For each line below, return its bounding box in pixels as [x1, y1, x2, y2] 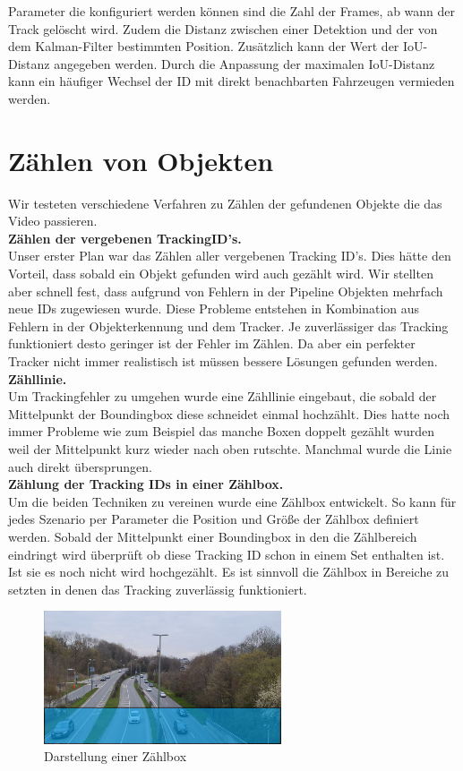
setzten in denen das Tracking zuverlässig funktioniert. [8, 579, 307, 598]
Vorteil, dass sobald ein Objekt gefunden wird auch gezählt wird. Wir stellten [8, 264, 433, 283]
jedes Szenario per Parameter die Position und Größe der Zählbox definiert [8, 510, 419, 528]
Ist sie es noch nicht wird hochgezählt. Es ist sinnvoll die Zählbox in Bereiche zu [8, 562, 450, 581]
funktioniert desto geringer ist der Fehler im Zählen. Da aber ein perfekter [8, 334, 416, 353]
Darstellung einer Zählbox [44, 747, 187, 766]
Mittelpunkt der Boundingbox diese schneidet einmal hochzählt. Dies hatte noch [8, 404, 450, 423]
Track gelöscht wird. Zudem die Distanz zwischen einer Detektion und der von [8, 19, 438, 38]
